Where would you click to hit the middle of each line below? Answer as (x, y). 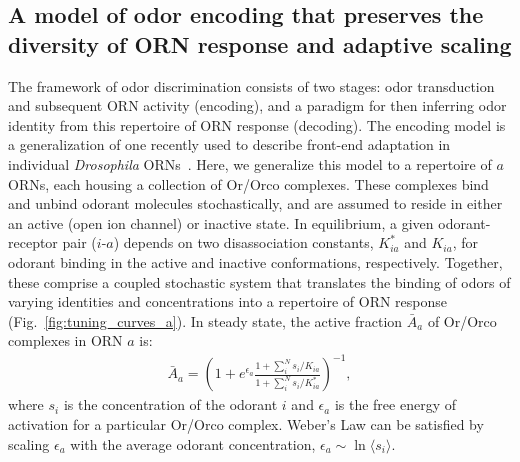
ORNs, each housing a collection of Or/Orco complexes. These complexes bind (248, 183)
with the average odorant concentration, (193, 443)
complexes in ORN (65, 340)
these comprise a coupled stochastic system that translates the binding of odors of (259, 281)
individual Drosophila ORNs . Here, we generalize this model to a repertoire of (250, 163)
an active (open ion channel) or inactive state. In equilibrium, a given (221, 222)
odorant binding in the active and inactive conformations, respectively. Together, (255, 261)
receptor (33, 242)
